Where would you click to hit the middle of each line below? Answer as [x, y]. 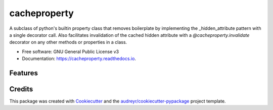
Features [24, 73]
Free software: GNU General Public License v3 [71, 51]
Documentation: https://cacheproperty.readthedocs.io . [79, 59]
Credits [21, 89]
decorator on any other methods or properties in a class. [68, 42]
